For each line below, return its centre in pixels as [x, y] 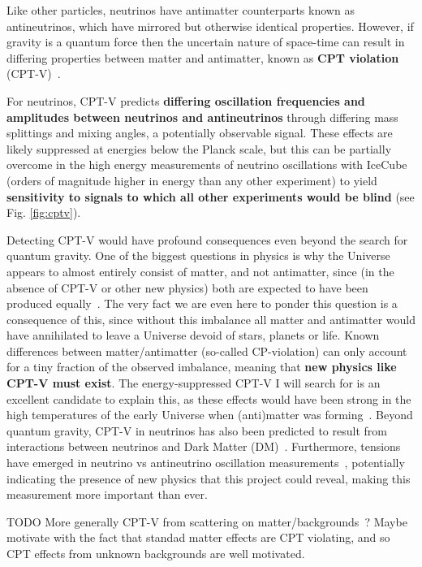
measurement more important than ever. [107, 494]
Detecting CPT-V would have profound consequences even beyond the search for [207, 239]
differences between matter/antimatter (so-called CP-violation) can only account [207, 351]
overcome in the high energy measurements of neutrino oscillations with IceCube [207, 164]
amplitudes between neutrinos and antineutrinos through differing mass [202, 117]
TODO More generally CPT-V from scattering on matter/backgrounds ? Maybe [207, 521]
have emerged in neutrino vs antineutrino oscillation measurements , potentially [206, 463]
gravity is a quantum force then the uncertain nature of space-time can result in [206, 42]
